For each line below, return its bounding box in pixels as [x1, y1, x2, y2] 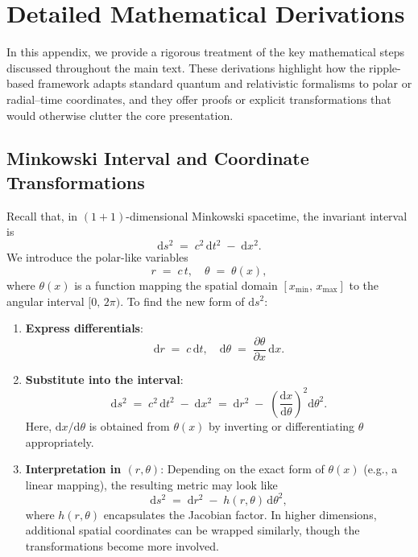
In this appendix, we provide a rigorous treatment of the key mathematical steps [6, 43, 404, 60]
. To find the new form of [120, 292, 245, 309]
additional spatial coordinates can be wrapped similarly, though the [25, 522, 360, 538]
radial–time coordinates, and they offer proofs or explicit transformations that [6, 90, 391, 107]
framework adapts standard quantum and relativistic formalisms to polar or [37, 75, 412, 92]
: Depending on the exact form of [160, 460, 325, 477]
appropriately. [25, 433, 94, 450]
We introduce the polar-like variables [6, 249, 188, 266]
